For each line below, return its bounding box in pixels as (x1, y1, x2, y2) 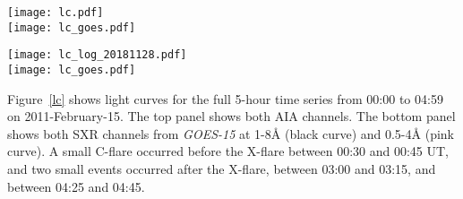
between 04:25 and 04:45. (7, 177, 145, 195)
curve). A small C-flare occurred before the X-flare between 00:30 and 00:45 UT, (7, 142, 449, 160)
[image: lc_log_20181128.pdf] (7, 48, 187, 62)
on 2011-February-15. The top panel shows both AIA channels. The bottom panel (7, 107, 456, 125)
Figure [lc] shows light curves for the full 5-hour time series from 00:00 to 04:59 (7, 89, 443, 108)
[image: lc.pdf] (7, 6, 104, 19)
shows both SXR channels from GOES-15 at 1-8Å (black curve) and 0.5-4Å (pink (7, 124, 454, 143)
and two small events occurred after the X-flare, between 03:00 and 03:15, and (7, 160, 436, 177)
